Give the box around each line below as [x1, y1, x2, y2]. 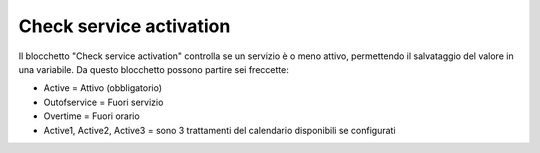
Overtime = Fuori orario [43, 110, 140, 122]
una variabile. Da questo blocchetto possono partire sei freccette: [18, 63, 289, 75]
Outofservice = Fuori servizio [43, 96, 164, 108]
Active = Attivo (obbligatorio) [43, 82, 163, 94]
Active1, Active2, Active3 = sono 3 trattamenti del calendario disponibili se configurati [43, 124, 396, 136]
